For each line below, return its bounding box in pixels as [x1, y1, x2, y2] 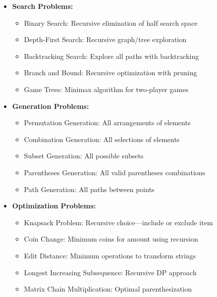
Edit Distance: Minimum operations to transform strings [24, 250, 196, 260]
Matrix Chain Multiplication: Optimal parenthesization [24, 284, 192, 294]
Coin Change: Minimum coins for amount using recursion [24, 234, 198, 244]
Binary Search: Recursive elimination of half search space [24, 17, 198, 28]
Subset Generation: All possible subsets [24, 150, 144, 161]
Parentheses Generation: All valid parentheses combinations [24, 167, 206, 177]
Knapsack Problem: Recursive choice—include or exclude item [24, 217, 213, 227]
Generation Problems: [12, 100, 89, 111]
